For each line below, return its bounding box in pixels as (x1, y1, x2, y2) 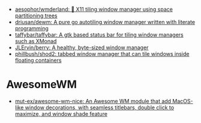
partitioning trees (14, 12, 58, 19)
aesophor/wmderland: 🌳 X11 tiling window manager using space (14, 6, 173, 13)
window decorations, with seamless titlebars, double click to (25, 104, 175, 111)
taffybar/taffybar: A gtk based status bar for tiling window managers (14, 31, 184, 38)
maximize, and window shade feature (14, 110, 108, 117)
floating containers (14, 57, 62, 64)
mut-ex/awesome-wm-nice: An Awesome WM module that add (14, 97, 172, 104)
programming (14, 25, 49, 32)
